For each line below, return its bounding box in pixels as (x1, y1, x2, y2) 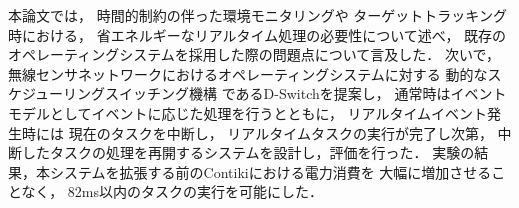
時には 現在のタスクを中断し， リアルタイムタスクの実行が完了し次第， (21, 122, 493, 143)
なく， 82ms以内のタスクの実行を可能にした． (21, 181, 323, 202)
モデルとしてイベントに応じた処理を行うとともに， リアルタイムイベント (8, 102, 488, 123)
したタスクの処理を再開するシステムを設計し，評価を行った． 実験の (21, 142, 475, 163)
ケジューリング (8, 83, 106, 104)
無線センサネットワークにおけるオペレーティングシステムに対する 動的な (8, 63, 488, 84)
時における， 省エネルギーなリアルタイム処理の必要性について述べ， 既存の (8, 24, 507, 45)
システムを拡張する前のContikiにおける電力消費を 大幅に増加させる (49, 161, 492, 182)
